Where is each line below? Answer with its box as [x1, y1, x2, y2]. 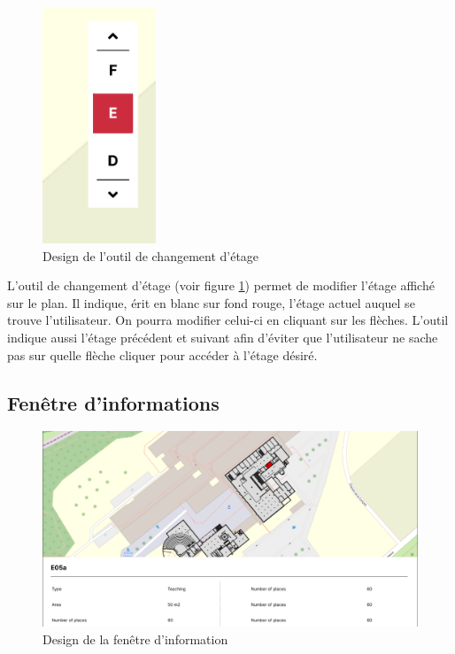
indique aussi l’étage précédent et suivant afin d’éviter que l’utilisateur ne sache [7, 327, 438, 346]
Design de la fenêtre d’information [42, 629, 228, 648]
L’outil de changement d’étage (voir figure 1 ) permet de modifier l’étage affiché [7, 276, 435, 295]
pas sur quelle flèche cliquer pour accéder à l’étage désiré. [7, 345, 318, 364]
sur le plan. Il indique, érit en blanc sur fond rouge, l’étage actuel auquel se [7, 293, 415, 312]
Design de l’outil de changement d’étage [42, 246, 259, 265]
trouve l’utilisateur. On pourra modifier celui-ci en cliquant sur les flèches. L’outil [7, 311, 449, 329]
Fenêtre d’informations [7, 389, 220, 416]
